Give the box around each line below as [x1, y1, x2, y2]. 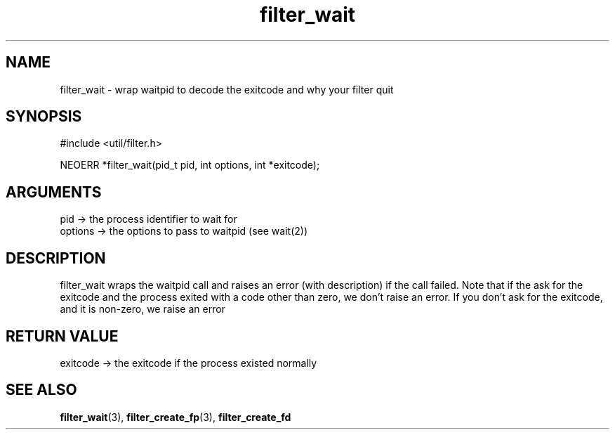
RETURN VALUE [6, 327, 119, 345]
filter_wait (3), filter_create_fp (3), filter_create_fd [60, 410, 291, 423]
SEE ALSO [6, 381, 77, 399]
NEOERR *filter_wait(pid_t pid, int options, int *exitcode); [60, 159, 320, 171]
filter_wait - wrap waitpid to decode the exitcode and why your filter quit [60, 83, 394, 96]
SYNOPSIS [6, 108, 82, 126]
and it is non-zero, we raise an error [60, 303, 225, 316]
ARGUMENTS [6, 183, 102, 201]
